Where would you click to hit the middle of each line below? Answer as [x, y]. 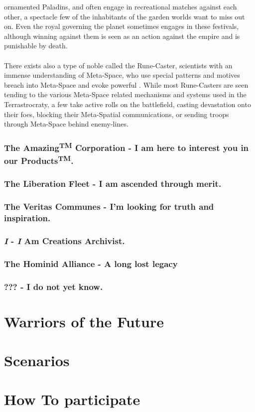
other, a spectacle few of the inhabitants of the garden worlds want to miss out [125, 16]
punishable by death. [36, 46]
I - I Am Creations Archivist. [64, 240]
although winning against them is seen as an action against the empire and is [122, 36]
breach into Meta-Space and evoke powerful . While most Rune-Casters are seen [126, 84]
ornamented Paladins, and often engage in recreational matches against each [121, 6]
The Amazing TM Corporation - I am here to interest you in [127, 147]
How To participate [72, 399]
